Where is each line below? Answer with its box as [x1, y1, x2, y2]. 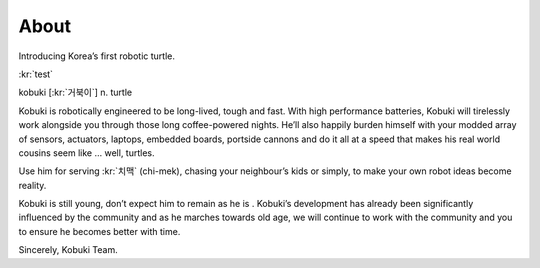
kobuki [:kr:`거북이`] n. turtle [18, 86, 133, 99]
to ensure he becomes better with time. [18, 225, 181, 237]
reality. [18, 179, 47, 191]
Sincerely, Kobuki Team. [18, 244, 119, 256]
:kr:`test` [18, 68, 54, 80]
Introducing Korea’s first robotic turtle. [18, 50, 175, 62]
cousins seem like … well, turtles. [18, 146, 155, 159]
